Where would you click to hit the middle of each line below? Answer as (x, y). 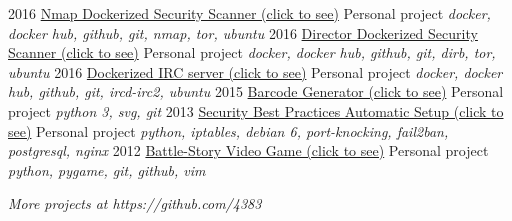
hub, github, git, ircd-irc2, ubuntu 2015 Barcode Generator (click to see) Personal (256, 91)
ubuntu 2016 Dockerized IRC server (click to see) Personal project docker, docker (255, 71)
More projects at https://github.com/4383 (135, 203)
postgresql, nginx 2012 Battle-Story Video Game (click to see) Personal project (248, 150)
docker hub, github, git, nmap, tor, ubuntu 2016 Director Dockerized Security (243, 32)
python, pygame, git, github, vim (107, 169)
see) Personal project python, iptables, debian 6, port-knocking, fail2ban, (228, 130)
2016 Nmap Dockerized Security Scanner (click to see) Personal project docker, (249, 13)
